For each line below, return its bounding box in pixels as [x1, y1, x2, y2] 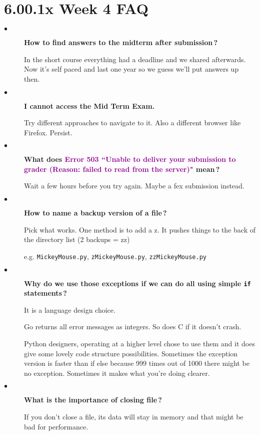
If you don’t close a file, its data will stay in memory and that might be [24, 411, 243, 421]
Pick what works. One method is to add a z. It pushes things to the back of [24, 224, 255, 235]
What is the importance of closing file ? [24, 394, 162, 405]
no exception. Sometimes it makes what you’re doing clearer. [24, 367, 210, 378]
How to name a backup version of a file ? [24, 207, 167, 218]
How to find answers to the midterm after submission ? [24, 37, 218, 48]
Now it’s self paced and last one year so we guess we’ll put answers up [24, 64, 239, 74]
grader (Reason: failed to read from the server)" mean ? [24, 163, 220, 174]
